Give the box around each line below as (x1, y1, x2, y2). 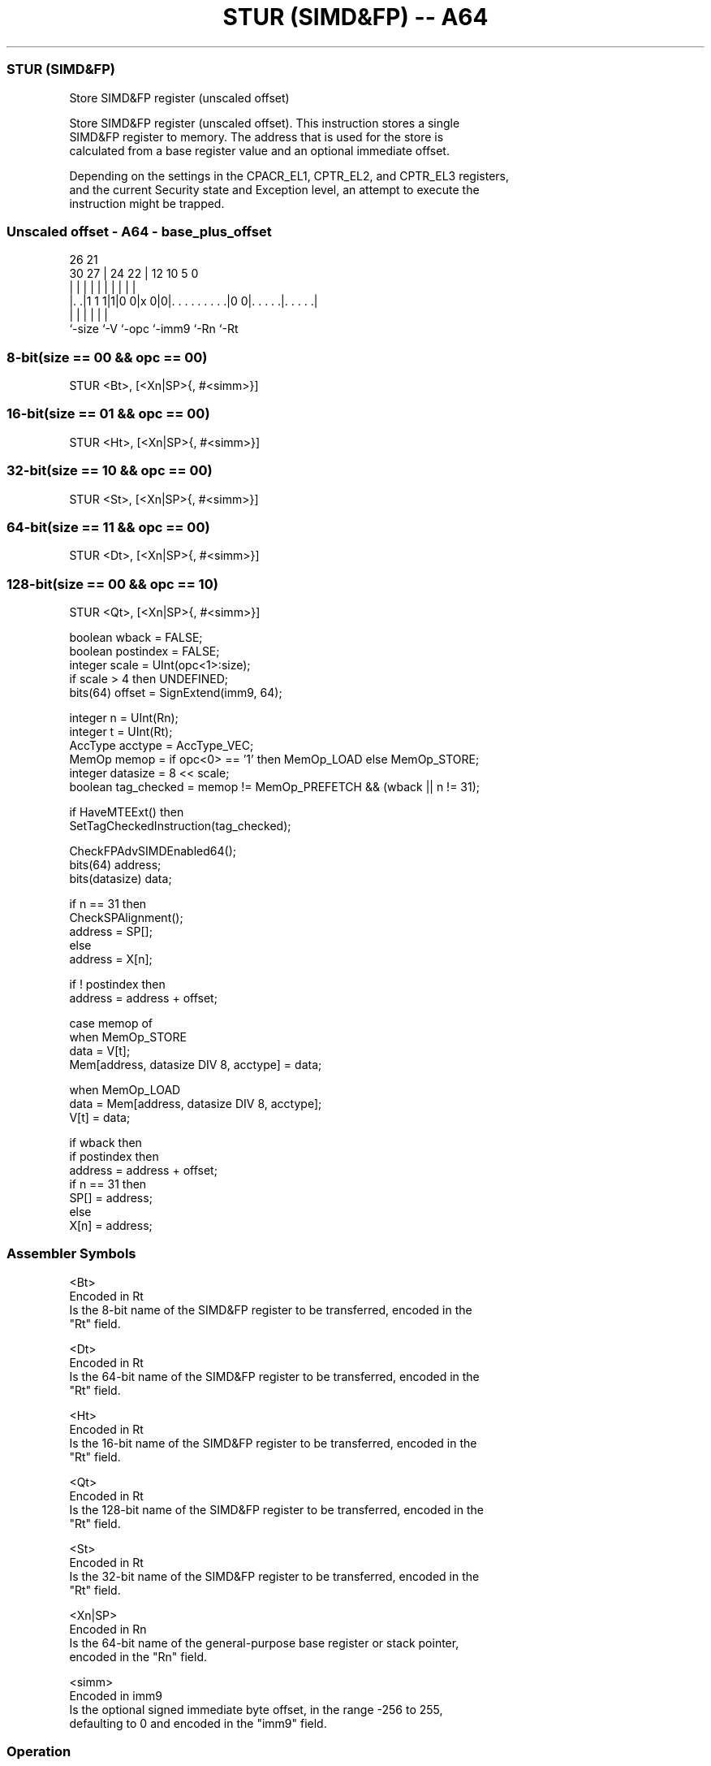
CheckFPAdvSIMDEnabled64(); (69, 844, 236, 858)
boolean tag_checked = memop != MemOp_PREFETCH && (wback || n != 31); (69, 780, 480, 794)
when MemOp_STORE (69, 1030, 187, 1044)
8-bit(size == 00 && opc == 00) (6, 348, 208, 366)
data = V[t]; (69, 1044, 131, 1058)
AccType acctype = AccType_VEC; (69, 738, 254, 752)
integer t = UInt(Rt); (69, 725, 173, 738)
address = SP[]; (69, 924, 153, 938)
